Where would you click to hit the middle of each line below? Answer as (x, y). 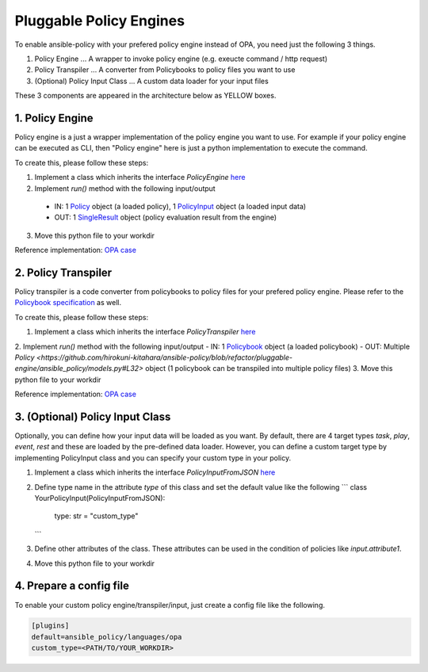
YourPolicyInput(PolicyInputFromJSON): (100, 498)
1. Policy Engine (54, 118)
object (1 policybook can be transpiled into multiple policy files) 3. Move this (269, 368)
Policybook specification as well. (68, 303)
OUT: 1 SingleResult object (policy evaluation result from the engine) (166, 217)
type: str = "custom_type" (96, 516)
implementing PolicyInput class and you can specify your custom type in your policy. (153, 458)
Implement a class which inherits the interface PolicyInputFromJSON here (155, 472)
